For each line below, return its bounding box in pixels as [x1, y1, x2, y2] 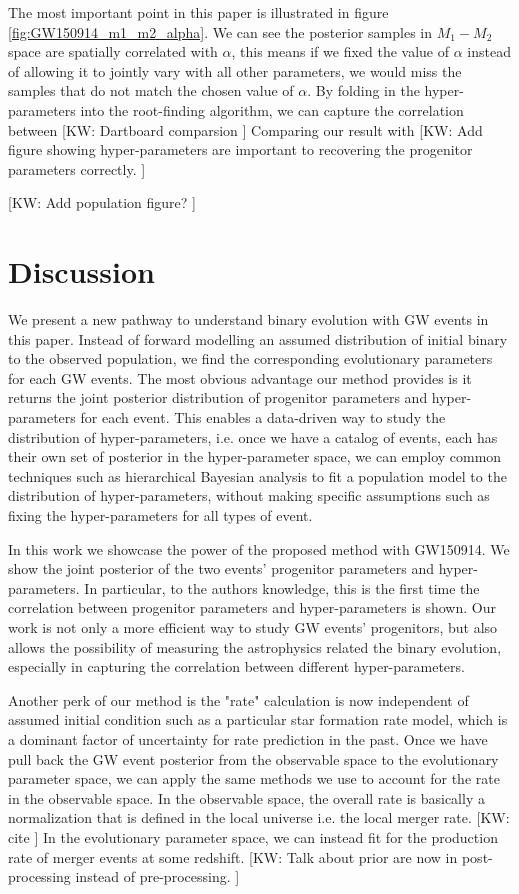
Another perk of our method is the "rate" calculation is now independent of [8, 689, 469, 710]
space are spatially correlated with [8, 41, 218, 62]
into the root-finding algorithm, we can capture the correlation [80, 99, 464, 120]
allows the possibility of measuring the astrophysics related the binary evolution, [8, 636, 502, 657]
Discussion [8, 251, 155, 292]
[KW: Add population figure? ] [8, 192, 196, 213]
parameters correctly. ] [8, 158, 146, 179]
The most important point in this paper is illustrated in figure [8, 2, 389, 22]
